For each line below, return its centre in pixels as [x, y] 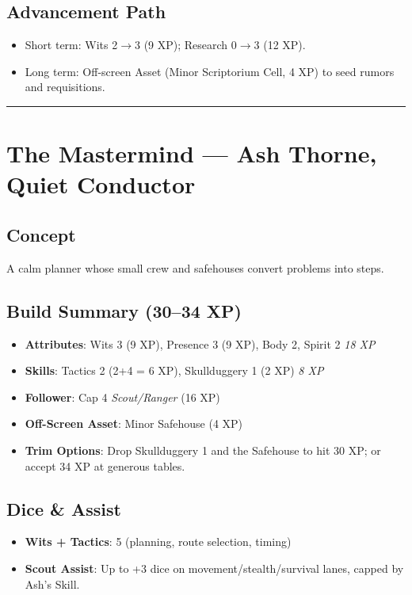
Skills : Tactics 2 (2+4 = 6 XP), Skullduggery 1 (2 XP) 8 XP [174, 370]
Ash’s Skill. [52, 584]
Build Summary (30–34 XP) [124, 310]
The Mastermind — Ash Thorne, [192, 153]
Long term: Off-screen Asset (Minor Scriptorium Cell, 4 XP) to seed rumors [210, 71]
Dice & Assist [64, 508]
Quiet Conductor [101, 184]
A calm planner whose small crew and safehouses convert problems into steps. [195, 267]
